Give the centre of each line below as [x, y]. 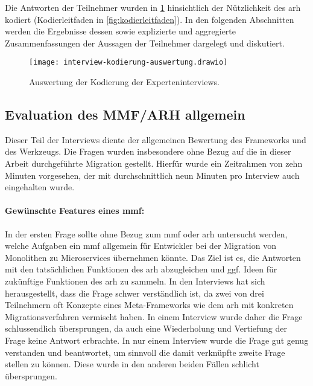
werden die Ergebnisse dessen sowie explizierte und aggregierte [121, 31]
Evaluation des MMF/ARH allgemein [125, 114]
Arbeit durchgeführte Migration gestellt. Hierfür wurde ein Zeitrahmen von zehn [154, 163]
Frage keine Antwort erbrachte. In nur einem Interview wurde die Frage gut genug [157, 340]
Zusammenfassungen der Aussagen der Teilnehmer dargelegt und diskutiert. [145, 43]
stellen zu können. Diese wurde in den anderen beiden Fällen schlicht [132, 364]
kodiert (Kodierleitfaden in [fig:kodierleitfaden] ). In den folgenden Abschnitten [150, 19]
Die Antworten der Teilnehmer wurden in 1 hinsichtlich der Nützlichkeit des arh [153, 7]
